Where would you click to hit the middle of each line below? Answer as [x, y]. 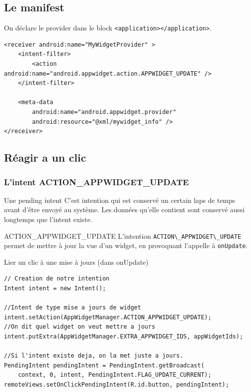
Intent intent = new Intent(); [55, 289]
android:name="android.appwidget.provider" [104, 112]
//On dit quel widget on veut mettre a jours [80, 327]
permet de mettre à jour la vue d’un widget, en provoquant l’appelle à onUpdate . [126, 245]
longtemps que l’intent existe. [48, 219]
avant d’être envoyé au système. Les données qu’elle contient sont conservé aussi [125, 210]
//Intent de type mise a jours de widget [73, 308]
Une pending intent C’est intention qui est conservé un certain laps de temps [120, 200]
